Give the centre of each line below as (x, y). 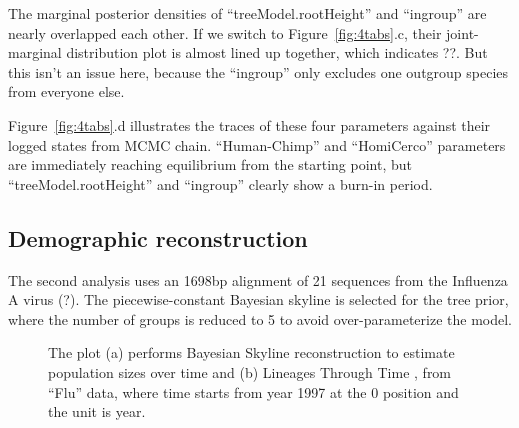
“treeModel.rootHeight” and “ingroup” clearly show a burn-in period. (220, 183)
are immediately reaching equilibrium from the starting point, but (210, 164)
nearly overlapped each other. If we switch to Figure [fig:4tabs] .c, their (225, 32)
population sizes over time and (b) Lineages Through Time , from (250, 371)
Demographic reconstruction (158, 237)
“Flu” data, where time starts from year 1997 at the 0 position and (253, 391)
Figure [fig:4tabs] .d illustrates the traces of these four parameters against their (249, 124)
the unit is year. (97, 411)
